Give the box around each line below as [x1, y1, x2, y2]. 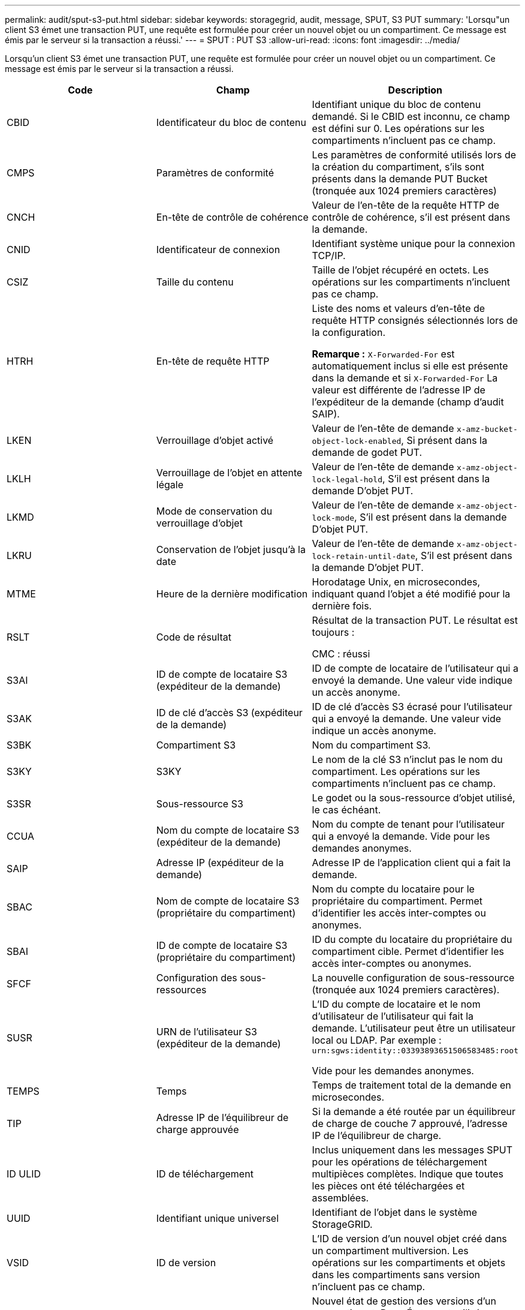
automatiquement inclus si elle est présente [312, 360, 508, 372]
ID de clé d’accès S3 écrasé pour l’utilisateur [312, 701, 512, 713]
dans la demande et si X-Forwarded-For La [312, 372, 498, 384]
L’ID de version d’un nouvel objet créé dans [312, 1233, 507, 1245]
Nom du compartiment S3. [312, 739, 431, 751]
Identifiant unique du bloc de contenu [312, 98, 481, 110]
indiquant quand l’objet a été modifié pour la [312, 588, 511, 600]
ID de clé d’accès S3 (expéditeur [156, 707, 303, 719]
